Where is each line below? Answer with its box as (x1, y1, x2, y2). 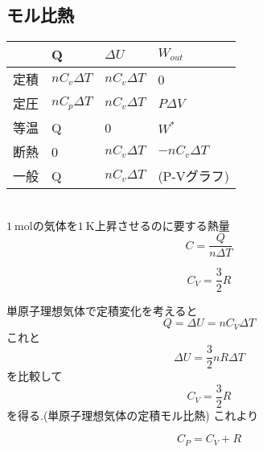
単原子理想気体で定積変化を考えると (6, 302, 198, 318)
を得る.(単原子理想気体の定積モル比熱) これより (6, 406, 259, 423)
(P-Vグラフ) (158, 166, 230, 186)
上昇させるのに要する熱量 (94, 216, 230, 233)
